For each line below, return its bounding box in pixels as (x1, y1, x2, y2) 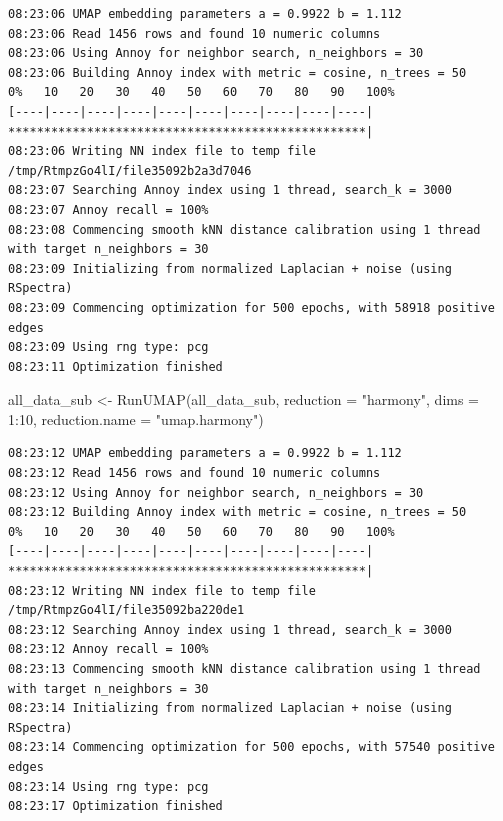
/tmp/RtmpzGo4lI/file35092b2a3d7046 (8, 163, 252, 178)
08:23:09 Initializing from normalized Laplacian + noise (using (8, 261, 452, 276)
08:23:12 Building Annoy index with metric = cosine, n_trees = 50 (8, 505, 467, 520)
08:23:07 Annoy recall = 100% (8, 202, 209, 217)
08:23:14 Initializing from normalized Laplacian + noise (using (8, 701, 452, 716)
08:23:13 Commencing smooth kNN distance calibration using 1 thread (8, 662, 481, 676)
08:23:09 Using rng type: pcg (8, 340, 209, 355)
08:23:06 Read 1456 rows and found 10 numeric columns (8, 26, 381, 41)
